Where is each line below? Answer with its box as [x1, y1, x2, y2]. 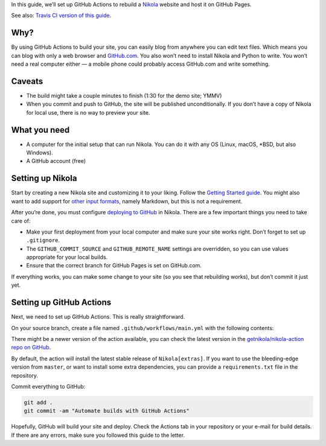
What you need [11, 124, 70, 135]
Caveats [11, 76, 43, 86]
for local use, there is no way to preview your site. [26, 109, 150, 116]
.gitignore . [26, 237, 60, 244]
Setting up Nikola [11, 173, 77, 183]
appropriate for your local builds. [26, 253, 108, 261]
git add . [24, 399, 53, 406]
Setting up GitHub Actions [11, 298, 112, 308]
